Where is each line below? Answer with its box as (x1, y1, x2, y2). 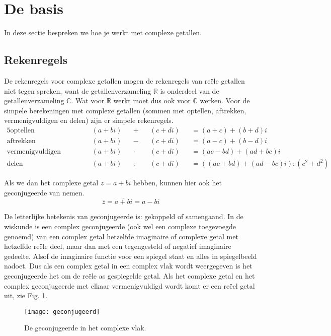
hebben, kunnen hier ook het (133, 177, 222, 188)
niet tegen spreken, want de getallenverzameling (4, 85, 151, 96)
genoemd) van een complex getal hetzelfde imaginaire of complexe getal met (4, 231, 238, 241)
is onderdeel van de (160, 85, 219, 96)
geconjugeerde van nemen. (4, 187, 85, 197)
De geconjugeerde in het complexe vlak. (24, 322, 146, 333)
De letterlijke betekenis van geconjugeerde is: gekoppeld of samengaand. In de (4, 211, 243, 222)
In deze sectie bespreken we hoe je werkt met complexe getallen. (4, 27, 202, 38)
